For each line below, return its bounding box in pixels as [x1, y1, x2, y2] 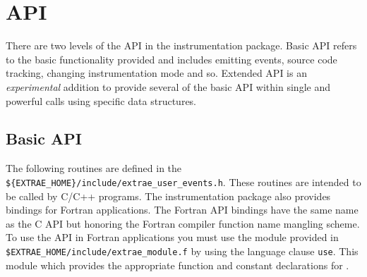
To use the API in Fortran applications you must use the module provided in [6, 230, 339, 245]
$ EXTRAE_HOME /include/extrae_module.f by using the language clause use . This [6, 243, 359, 258]
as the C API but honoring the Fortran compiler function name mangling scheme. [6, 216, 360, 230]
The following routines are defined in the [6, 161, 182, 176]
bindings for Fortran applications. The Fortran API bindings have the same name [6, 202, 359, 217]
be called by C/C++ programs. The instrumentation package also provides [6, 188, 331, 203]
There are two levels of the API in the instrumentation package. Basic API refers [6, 38, 357, 53]
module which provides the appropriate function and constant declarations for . [6, 257, 349, 272]
